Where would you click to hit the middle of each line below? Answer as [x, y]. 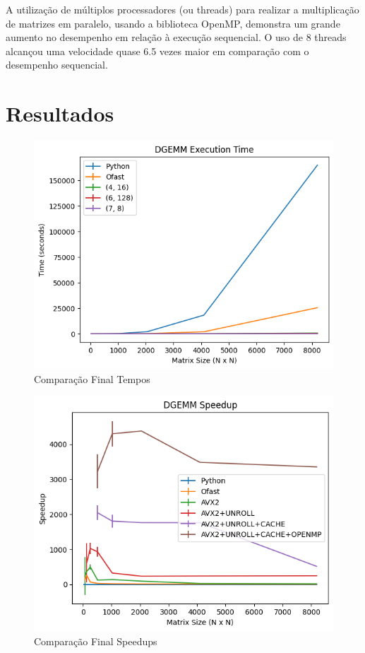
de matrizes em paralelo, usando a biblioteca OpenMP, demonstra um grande [173, 23]
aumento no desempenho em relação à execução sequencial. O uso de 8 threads [176, 37]
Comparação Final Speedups [96, 641]
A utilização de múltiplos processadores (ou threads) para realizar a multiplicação [182, 9]
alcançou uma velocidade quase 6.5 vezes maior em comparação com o [157, 51]
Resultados [60, 113]
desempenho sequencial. [57, 65]
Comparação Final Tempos [92, 378]
